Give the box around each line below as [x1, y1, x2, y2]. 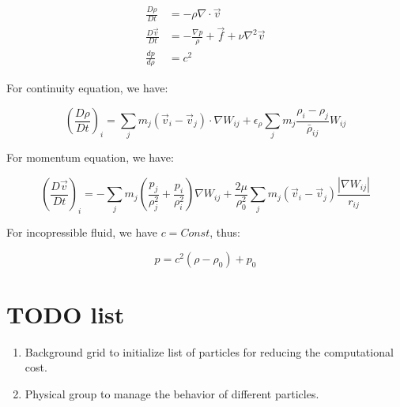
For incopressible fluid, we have [6, 224, 157, 241]
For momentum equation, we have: [6, 149, 174, 166]
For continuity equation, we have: [6, 80, 168, 96]
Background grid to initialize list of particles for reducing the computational [25, 343, 394, 360]
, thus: [209, 224, 240, 241]
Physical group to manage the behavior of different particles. [25, 386, 319, 402]
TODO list [6, 297, 125, 330]
